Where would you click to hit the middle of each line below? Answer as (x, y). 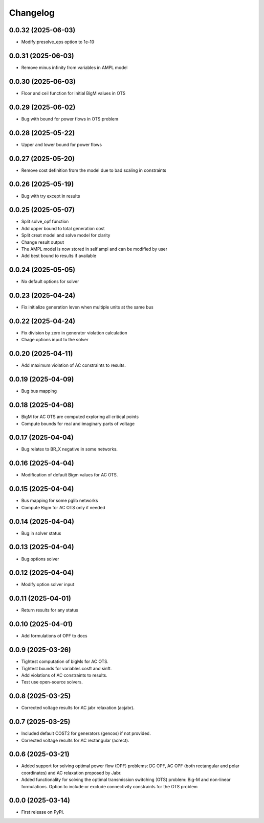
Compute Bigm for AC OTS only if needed (63, 507)
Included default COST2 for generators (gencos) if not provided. (86, 733)
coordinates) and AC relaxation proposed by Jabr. (71, 773)
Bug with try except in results (51, 196)
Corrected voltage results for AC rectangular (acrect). (75, 740)
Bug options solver (40, 559)
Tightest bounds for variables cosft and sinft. (66, 668)
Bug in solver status (41, 533)
